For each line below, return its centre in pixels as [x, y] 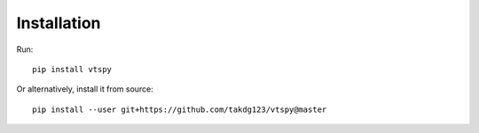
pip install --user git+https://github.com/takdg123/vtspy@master [180, 109]
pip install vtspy [72, 69]
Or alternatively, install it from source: [85, 89]
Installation [59, 23]
